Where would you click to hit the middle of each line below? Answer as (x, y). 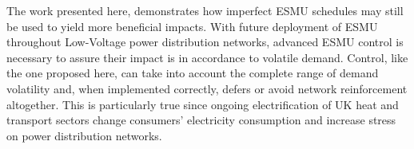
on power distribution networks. (84, 135)
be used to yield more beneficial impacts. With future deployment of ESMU (192, 26)
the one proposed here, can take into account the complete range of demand (193, 73)
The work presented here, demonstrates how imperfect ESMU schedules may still (205, 10)
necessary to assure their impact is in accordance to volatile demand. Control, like (207, 57)
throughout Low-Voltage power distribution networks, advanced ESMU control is (205, 42)
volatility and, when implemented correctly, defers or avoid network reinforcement (207, 88)
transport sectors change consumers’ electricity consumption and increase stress (201, 120)
